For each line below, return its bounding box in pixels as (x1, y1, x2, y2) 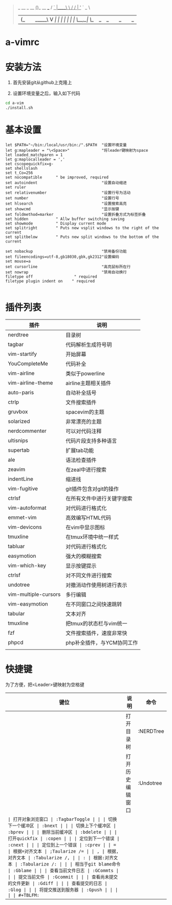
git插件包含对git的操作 (66, 485, 119, 492)
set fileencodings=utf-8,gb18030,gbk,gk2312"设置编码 (5, 254, 119, 259)
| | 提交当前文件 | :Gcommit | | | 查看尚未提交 (8, 874, 118, 880)
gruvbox (8, 408, 28, 415)
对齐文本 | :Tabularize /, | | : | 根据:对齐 (8, 855, 114, 860)
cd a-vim (5, 100, 24, 106)
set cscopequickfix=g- (5, 161, 54, 166)
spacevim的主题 (66, 408, 104, 415)
